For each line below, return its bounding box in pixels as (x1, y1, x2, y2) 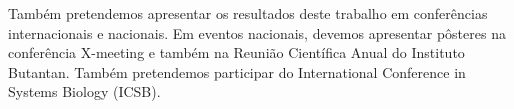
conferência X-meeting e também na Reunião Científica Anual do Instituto (8, 42, 465, 63)
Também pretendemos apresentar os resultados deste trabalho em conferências (8, 3, 488, 23)
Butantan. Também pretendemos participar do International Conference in (8, 61, 466, 82)
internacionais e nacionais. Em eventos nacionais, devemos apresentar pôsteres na (8, 22, 506, 43)
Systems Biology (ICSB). (8, 81, 161, 102)
